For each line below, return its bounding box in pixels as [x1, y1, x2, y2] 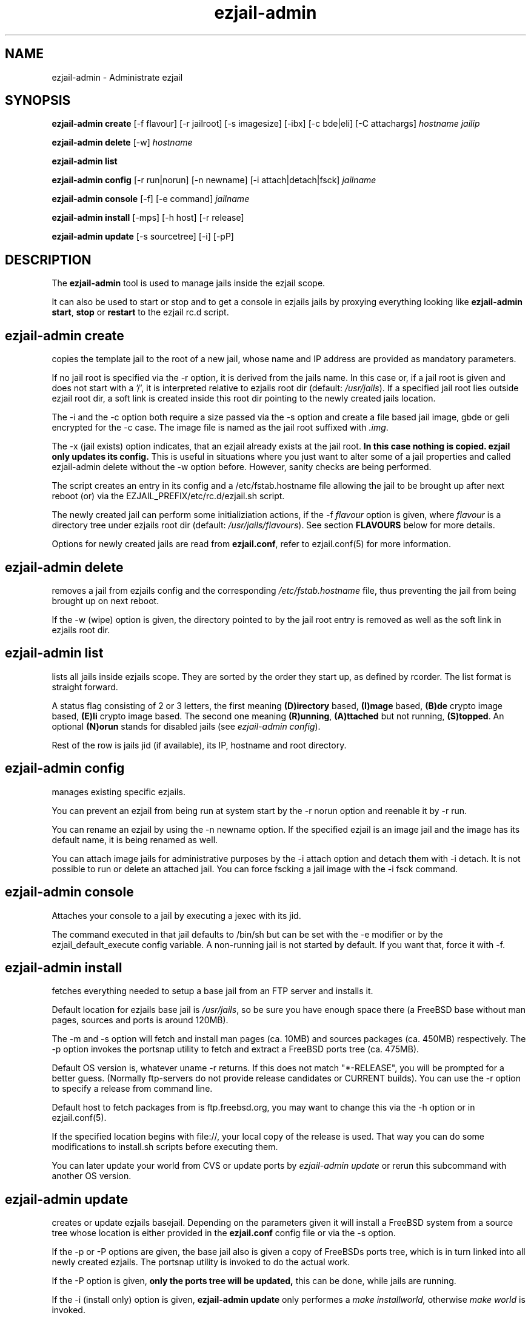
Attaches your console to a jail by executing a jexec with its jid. [52, 910, 301, 921]
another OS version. [52, 1171, 132, 1182]
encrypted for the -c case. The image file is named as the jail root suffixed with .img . [52, 422, 389, 433]
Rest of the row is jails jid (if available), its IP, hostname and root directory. [52, 739, 347, 750]
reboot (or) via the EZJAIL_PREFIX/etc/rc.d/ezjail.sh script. [52, 491, 285, 502]
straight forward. [52, 681, 118, 692]
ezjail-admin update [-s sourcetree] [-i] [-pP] [52, 231, 234, 242]
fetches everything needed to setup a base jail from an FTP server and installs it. [52, 986, 373, 997]
